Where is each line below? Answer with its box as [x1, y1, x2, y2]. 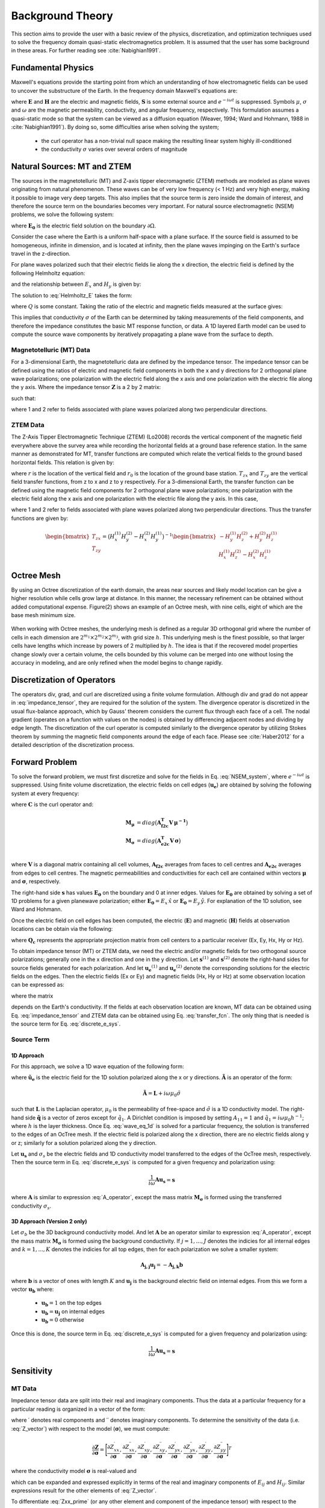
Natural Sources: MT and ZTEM [11, 161, 132, 171]
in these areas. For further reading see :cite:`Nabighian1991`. [11, 47, 161, 54]
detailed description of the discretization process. [11, 741, 135, 749]
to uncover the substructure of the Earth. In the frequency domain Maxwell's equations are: [11, 87, 238, 94]
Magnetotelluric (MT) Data [11, 346, 90, 354]
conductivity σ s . [11, 1202, 52, 1211]
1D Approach [11, 1051, 45, 1059]
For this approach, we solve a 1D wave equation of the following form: [11, 1062, 184, 1070]
